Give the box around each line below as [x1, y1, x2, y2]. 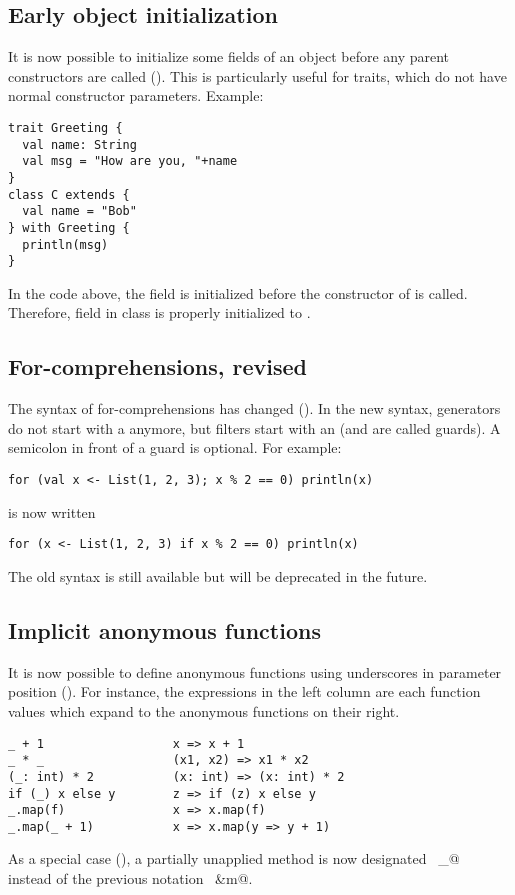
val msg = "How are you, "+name [22, 154, 238, 169]
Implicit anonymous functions [8, 614, 321, 645]
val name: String [22, 137, 137, 152]
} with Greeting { [8, 220, 130, 235]
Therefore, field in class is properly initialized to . [8, 302, 311, 323]
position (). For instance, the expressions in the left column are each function [8, 681, 481, 702]
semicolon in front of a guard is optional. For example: [8, 437, 342, 458]
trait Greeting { [8, 120, 123, 135]
